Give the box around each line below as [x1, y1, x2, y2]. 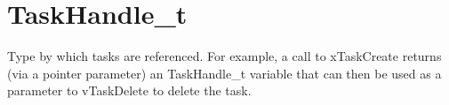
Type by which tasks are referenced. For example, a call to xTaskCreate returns [7, 47, 442, 65]
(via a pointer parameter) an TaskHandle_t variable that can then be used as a [7, 64, 442, 82]
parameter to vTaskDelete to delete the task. [7, 81, 252, 100]
